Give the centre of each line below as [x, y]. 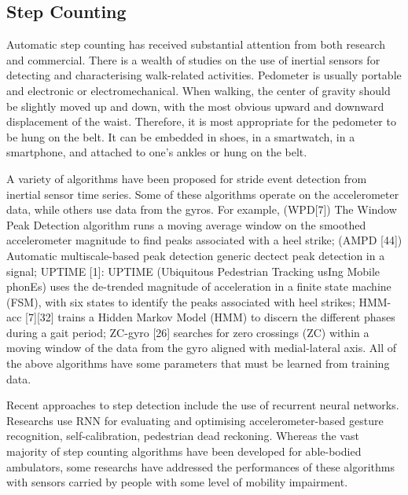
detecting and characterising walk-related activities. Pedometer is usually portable [204, 75]
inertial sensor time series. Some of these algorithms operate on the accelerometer [203, 194]
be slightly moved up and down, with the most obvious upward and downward [195, 106]
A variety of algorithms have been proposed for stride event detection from [187, 178]
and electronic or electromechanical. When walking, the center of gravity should [198, 90]
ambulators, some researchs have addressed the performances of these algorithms [201, 466]
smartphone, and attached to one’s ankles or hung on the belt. [157, 152]
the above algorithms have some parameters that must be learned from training [198, 363]
